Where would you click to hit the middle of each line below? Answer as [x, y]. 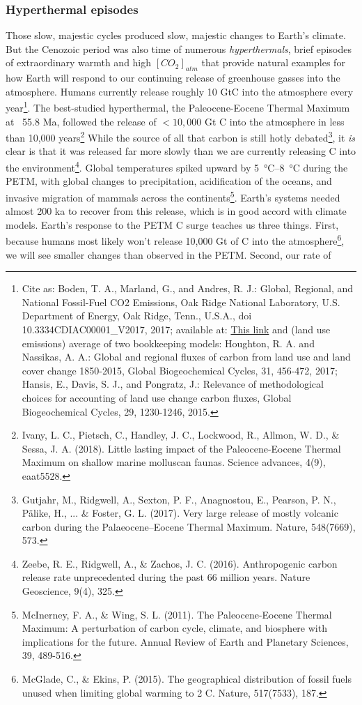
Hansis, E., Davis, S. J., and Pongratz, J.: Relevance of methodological [173, 384]
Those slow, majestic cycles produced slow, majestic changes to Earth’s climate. [176, 35]
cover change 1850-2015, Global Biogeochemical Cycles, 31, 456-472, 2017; [180, 370]
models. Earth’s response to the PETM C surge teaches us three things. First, [172, 224]
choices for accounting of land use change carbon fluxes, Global [157, 397]
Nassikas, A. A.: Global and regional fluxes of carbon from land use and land [186, 357]
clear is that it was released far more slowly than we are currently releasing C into [181, 151]
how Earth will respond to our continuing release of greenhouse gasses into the [173, 78]
